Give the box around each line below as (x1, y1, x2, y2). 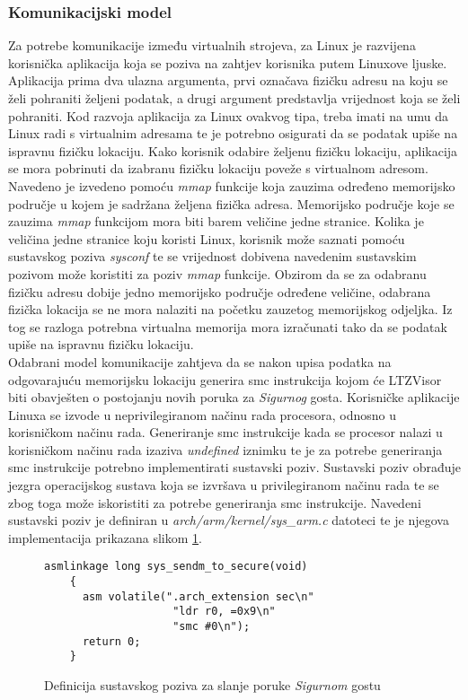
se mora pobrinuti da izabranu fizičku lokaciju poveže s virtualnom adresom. (8, 159, 428, 178)
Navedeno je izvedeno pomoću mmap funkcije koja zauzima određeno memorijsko (8, 176, 455, 195)
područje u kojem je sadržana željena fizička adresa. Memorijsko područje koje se (8, 194, 455, 213)
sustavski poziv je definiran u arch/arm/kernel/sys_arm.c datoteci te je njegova (8, 511, 449, 529)
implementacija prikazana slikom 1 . (8, 528, 202, 547)
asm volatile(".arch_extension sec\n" (82, 590, 314, 603)
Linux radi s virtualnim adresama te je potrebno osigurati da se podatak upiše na (8, 124, 458, 143)
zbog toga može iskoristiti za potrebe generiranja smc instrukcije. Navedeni (8, 493, 421, 512)
